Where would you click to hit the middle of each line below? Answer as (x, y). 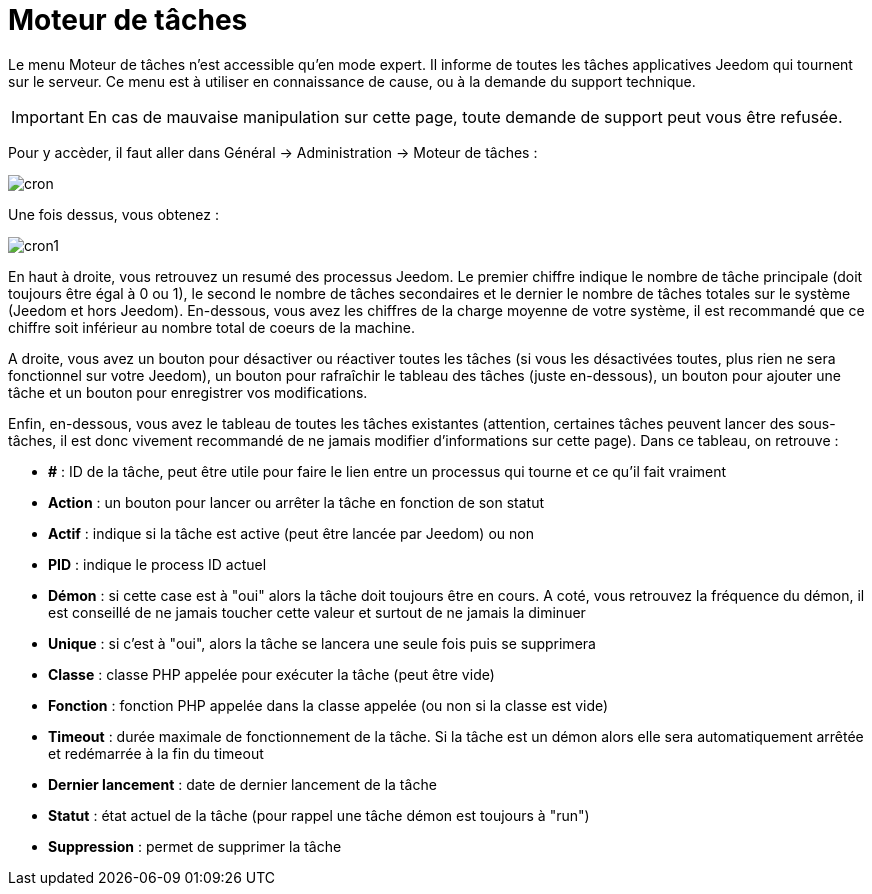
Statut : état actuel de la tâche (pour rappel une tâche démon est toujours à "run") (319, 815)
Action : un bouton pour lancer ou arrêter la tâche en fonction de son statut (296, 502)
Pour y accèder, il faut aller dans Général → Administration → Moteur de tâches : (273, 152)
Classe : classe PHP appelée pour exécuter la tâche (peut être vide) (271, 674)
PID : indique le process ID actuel (157, 564)
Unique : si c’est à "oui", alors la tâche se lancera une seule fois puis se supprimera (322, 643)
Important (47, 116)
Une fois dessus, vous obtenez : (113, 214)
